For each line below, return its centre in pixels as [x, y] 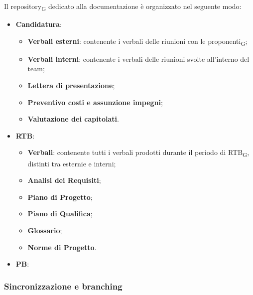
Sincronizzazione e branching [63, 286]
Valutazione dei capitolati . [73, 119]
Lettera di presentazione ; [71, 85]
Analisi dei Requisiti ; [64, 180]
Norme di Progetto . [62, 247]
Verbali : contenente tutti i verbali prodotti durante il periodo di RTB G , [138, 153]
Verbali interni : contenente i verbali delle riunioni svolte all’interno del [138, 59]
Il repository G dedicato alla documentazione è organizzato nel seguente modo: [123, 7]
